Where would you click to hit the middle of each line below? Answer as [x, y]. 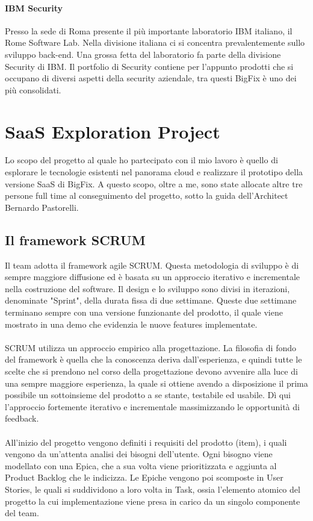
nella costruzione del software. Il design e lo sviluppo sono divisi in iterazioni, [147, 288]
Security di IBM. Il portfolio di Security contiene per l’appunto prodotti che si [149, 66]
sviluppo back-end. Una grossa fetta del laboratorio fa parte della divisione [143, 54]
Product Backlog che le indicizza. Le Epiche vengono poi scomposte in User [144, 477]
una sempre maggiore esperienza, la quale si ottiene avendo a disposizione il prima [156, 383]
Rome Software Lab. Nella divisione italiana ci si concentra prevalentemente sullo [155, 42]
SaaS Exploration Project [113, 131]
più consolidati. [33, 89]
